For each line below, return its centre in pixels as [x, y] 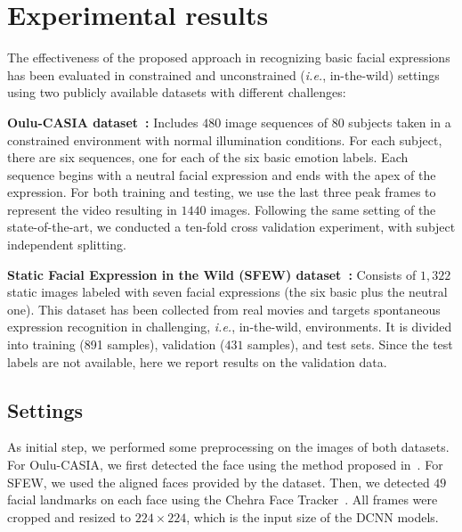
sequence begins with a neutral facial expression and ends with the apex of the [222, 174]
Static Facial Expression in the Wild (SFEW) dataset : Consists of [212, 274]
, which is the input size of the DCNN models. [312, 516]
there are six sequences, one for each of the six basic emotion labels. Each [208, 157]
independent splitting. [67, 245]
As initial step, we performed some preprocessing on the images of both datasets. [228, 447]
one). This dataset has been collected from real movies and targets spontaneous [224, 309]
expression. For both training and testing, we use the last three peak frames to [222, 192]
